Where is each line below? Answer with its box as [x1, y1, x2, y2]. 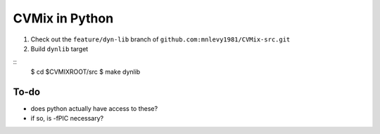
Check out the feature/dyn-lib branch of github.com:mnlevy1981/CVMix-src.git [30, 35, 291, 43]
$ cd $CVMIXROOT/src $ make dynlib [30, 67, 141, 76]
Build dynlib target [30, 44, 89, 53]
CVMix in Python [13, 11, 114, 26]
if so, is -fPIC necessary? [30, 114, 104, 123]
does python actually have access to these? [30, 104, 158, 112]
